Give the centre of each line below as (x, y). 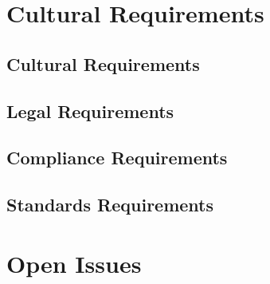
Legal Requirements (90, 110)
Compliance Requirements (117, 158)
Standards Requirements (110, 205)
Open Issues (74, 263)
